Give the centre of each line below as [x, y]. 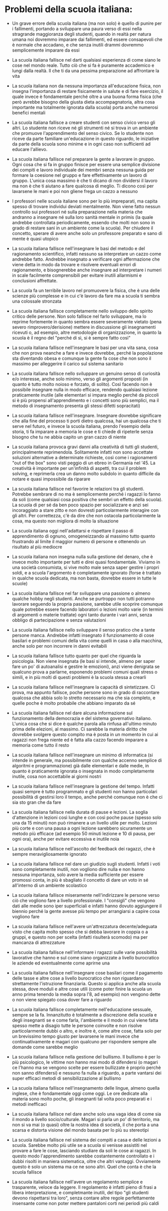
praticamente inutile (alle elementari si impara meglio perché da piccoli [85, 395]
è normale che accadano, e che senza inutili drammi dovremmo [78, 44]
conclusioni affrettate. [35, 280]
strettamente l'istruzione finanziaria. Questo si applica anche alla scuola [87, 983]
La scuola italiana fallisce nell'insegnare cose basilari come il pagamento [87, 973]
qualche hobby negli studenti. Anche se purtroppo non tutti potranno [83, 598]
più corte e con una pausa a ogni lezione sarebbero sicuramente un [82, 828]
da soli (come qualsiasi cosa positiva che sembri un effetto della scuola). [87, 499]
